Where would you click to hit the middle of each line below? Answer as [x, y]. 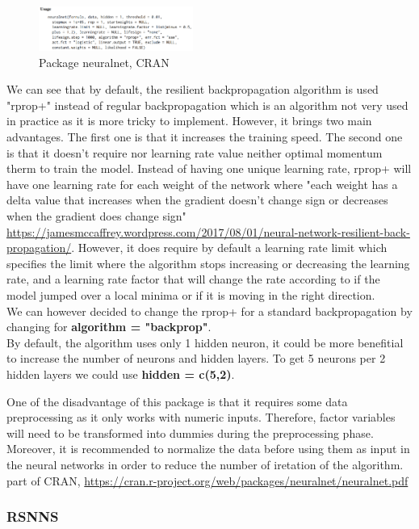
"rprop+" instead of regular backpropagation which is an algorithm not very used [207, 105]
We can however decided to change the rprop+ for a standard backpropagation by [209, 311]
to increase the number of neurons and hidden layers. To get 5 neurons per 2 [196, 358]
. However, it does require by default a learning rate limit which [229, 248]
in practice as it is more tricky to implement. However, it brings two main [189, 121]
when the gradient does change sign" [96, 216]
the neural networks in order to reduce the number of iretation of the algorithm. [205, 464]
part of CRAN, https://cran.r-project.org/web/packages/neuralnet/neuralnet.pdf [207, 480]
